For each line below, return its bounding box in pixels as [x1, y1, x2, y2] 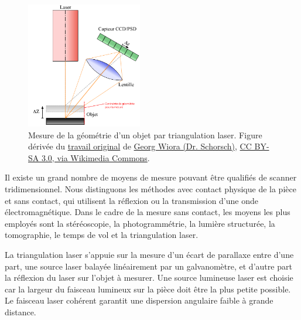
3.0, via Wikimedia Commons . [41, 151, 150, 164]
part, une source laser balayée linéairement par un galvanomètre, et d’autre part [5, 260, 292, 272]
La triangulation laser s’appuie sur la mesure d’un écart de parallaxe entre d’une [5, 248, 294, 261]
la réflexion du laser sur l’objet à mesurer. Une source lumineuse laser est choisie [5, 271, 293, 284]
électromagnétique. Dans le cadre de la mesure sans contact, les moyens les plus [5, 206, 290, 218]
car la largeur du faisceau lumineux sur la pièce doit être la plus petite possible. [5, 282, 291, 295]
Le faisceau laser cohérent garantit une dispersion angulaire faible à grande [5, 294, 273, 307]
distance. [5, 306, 36, 318]
